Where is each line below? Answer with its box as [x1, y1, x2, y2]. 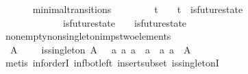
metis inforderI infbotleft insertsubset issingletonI [5, 56, 219, 70]
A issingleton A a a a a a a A [10, 42, 191, 56]
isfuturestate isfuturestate [62, 15, 187, 29]
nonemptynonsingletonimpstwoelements [5, 29, 171, 43]
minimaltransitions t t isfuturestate [32, 2, 243, 16]
